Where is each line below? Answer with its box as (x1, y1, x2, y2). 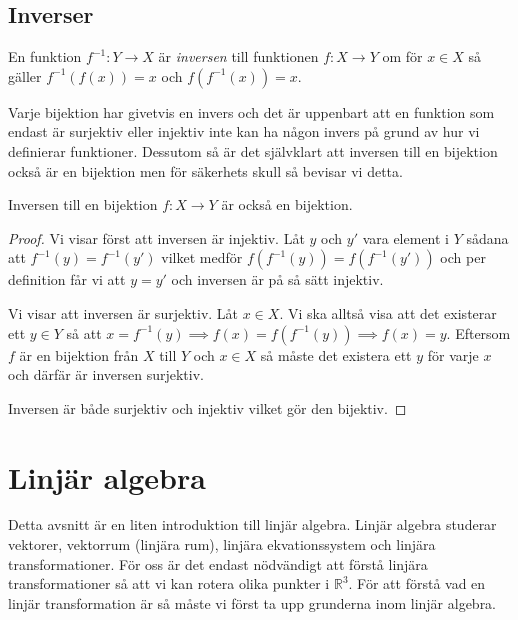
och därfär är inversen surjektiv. (8, 364, 204, 385)
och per (440, 247, 486, 268)
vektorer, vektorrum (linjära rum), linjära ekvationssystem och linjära (8, 534, 436, 555)
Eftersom (455, 322, 511, 343)
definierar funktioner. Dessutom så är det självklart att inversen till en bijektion (8, 140, 498, 161)
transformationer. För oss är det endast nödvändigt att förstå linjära (8, 553, 428, 574)
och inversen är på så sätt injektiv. (171, 269, 384, 290)
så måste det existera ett (260, 344, 412, 365)
